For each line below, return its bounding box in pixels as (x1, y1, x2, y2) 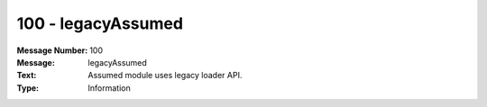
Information (87, 82, 131, 94)
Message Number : (16, 45, 88, 56)
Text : (16, 70, 37, 81)
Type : (16, 82, 40, 94)
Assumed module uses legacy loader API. (87, 70, 243, 81)
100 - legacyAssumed (16, 13, 184, 33)
